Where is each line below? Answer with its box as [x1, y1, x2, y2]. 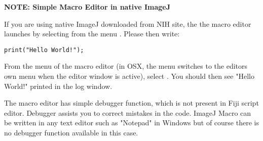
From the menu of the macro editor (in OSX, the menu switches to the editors [4, 61, 248, 71]
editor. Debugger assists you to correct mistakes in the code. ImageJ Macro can [4, 107, 251, 118]
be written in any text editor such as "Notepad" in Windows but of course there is [4, 117, 259, 128]
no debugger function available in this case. [4, 127, 138, 137]
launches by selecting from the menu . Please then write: [4, 28, 180, 39]
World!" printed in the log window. [4, 80, 112, 91]
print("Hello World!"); [4, 46, 84, 54]
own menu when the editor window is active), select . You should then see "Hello [4, 71, 254, 81]
